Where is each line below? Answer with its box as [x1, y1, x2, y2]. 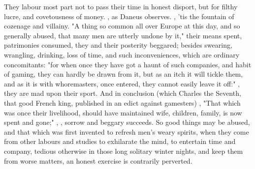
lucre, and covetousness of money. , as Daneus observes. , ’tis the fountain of [4, 11, 234, 21]
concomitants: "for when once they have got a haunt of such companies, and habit [4, 59, 252, 69]
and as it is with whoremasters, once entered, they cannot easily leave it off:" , [4, 78, 240, 88]
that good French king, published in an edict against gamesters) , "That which [4, 97, 241, 108]
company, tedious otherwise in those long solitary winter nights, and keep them [4, 145, 243, 156]
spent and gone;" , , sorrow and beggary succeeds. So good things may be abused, [4, 117, 250, 127]
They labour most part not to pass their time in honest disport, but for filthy [4, 1, 238, 11]
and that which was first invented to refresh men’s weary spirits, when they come [4, 126, 249, 137]
